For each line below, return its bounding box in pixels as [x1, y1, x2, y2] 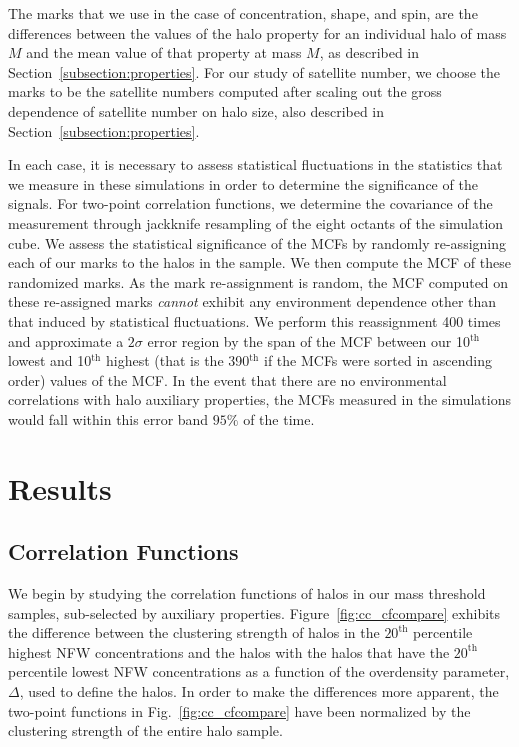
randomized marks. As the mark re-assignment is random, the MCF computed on [8, 271, 509, 292]
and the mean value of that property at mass [26, 42, 302, 63]
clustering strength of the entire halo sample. [8, 720, 283, 741]
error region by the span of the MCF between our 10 [147, 330, 470, 351]
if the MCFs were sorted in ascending [263, 350, 492, 371]
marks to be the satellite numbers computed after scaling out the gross [8, 81, 442, 102]
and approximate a [8, 330, 124, 351]
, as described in [319, 42, 420, 63]
